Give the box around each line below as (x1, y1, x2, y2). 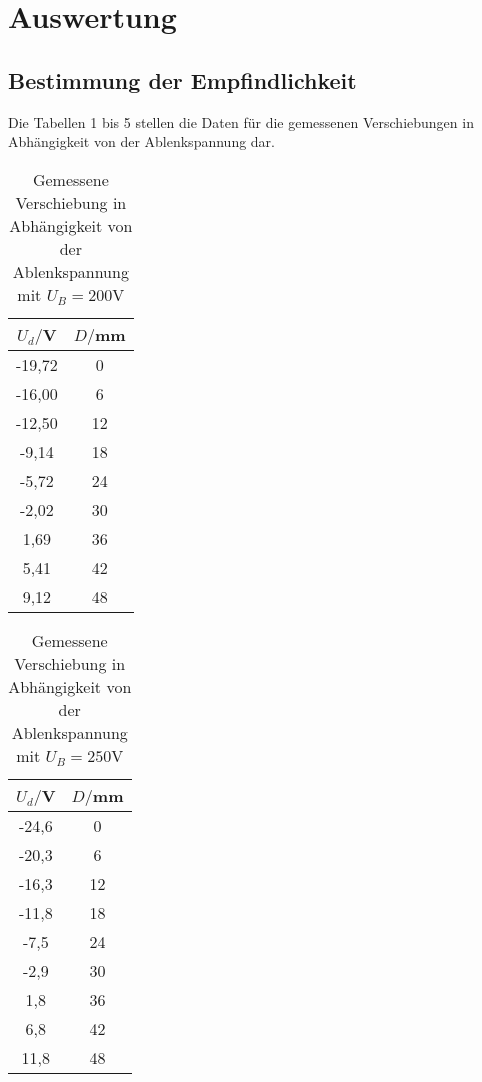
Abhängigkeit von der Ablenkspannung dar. (8, 131, 275, 152)
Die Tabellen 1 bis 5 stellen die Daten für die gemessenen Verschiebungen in (8, 111, 474, 132)
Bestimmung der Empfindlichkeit (8, 64, 357, 95)
